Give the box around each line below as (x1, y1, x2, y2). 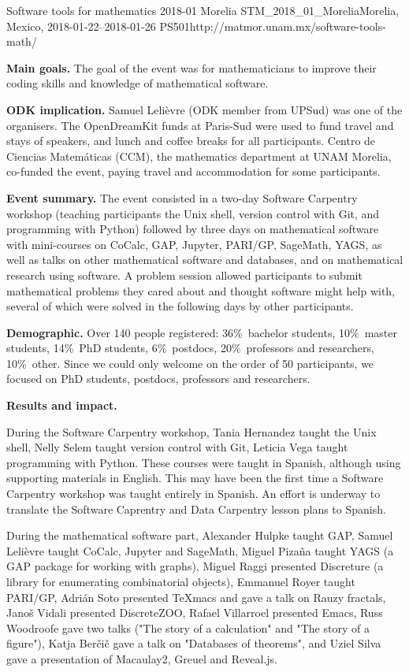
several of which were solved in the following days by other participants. (6, 298, 354, 314)
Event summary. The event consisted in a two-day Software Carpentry (6, 189, 358, 206)
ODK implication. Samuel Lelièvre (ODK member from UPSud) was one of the (6, 101, 403, 117)
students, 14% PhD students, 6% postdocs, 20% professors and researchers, (6, 340, 374, 356)
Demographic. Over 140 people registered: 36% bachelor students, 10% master (6, 324, 397, 340)
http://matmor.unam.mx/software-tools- (189, 17, 386, 34)
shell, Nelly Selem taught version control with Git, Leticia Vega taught (6, 439, 348, 455)
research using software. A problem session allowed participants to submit (6, 266, 363, 283)
